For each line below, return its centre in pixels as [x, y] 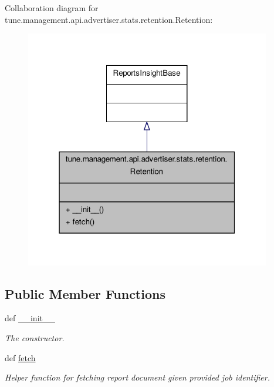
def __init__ [30, 318]
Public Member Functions [85, 293]
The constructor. [35, 338]
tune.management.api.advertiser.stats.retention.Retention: [109, 19]
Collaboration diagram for [52, 8]
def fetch [20, 357]
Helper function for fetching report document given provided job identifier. [137, 377]
